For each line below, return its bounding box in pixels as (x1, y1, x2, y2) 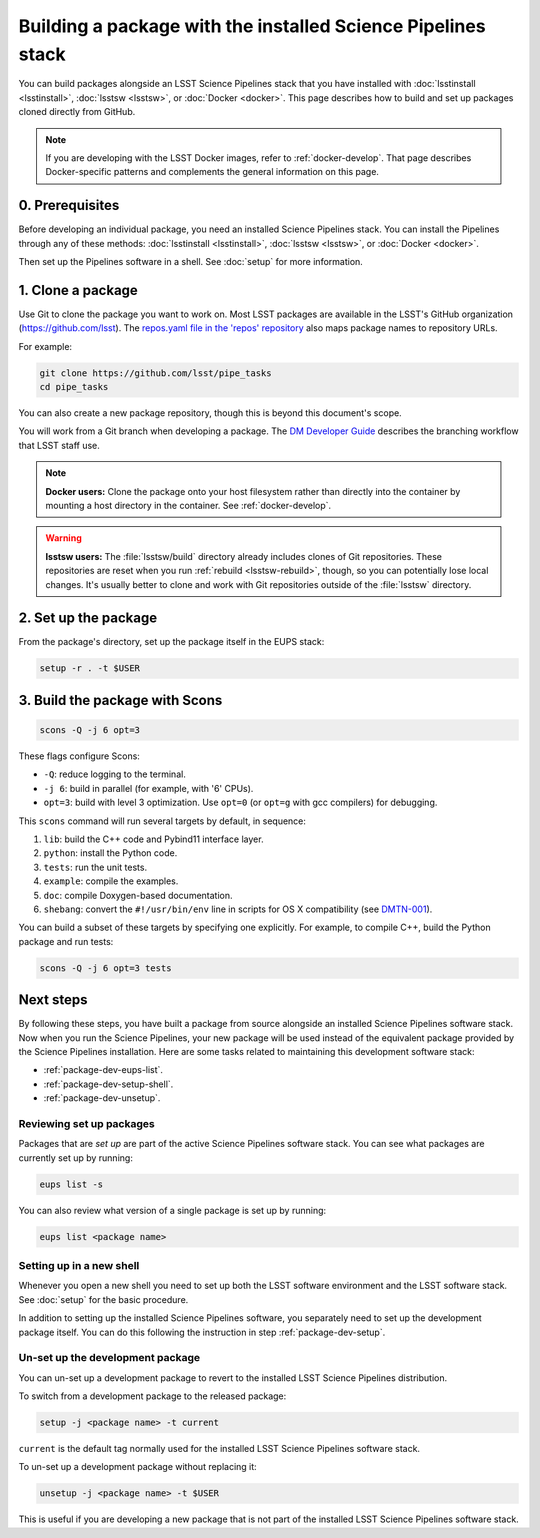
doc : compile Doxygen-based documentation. (43, 889, 234, 901)
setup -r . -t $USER (39, 663, 140, 674)
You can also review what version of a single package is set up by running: (18, 1204, 327, 1216)
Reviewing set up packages (18, 1116, 155, 1130)
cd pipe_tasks (39, 381, 109, 393)
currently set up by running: (18, 1151, 134, 1164)
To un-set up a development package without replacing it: (18, 1461, 257, 1473)
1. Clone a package (18, 281, 139, 299)
